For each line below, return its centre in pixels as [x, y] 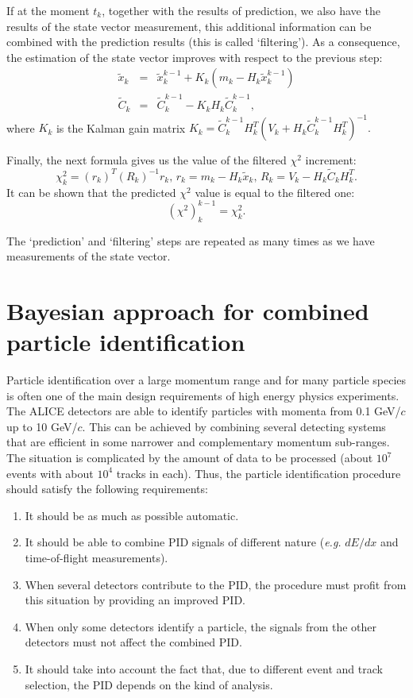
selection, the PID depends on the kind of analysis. [149, 684]
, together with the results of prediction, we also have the [241, 10]
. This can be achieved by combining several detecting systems [234, 426]
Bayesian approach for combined [188, 310]
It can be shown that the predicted [91, 192]
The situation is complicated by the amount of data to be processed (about [190, 458]
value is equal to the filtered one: [275, 192]
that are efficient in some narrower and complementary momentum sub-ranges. [198, 442]
